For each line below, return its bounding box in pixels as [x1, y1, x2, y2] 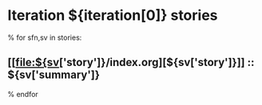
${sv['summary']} [7, 68, 101, 82]
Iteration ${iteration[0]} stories [7, 6, 218, 25]
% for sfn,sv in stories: [7, 33, 82, 42]
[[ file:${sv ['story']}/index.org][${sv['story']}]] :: [7, 56, 255, 69]
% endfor [7, 89, 39, 99]
